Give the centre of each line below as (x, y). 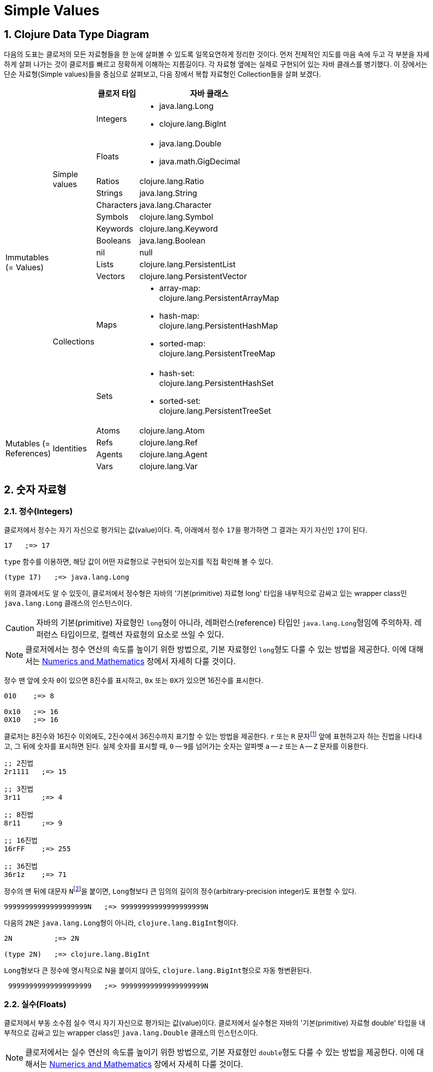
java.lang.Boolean (172, 241)
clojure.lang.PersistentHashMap (218, 326)
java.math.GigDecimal (199, 162)
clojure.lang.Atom (172, 431)
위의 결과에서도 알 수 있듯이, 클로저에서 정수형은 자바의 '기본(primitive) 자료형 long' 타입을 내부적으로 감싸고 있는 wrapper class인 (206, 593)
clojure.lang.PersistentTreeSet (215, 411)
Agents (109, 455)
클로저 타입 (117, 94)
